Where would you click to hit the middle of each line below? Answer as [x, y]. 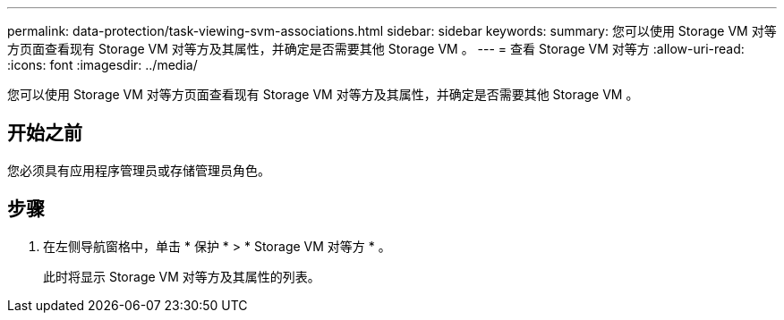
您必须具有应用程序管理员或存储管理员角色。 [139, 170]
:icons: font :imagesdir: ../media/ [102, 65]
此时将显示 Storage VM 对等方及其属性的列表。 [182, 276]
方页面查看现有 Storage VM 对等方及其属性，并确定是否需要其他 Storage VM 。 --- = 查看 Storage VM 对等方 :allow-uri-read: [376, 49]
